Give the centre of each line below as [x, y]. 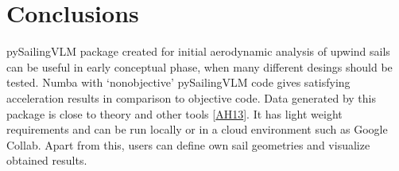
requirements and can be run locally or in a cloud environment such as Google [197, 129]
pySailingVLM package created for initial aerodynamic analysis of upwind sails [198, 51]
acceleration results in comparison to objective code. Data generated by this [191, 97]
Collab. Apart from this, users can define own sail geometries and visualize [188, 144]
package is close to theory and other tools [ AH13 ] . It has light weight [174, 113]
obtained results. [47, 160]
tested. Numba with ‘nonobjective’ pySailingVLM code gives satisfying [178, 82]
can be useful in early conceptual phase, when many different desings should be [199, 66]
